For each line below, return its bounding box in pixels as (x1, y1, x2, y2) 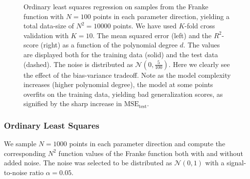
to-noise (4, 167, 27, 177)
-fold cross (184, 21, 215, 31)
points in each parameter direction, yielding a (93, 11, 229, 21)
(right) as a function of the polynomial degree (41, 40, 178, 50)
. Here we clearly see (168, 59, 230, 69)
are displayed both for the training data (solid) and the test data (23, 49, 218, 59)
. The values (183, 40, 220, 50)
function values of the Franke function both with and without (58, 148, 243, 158)
